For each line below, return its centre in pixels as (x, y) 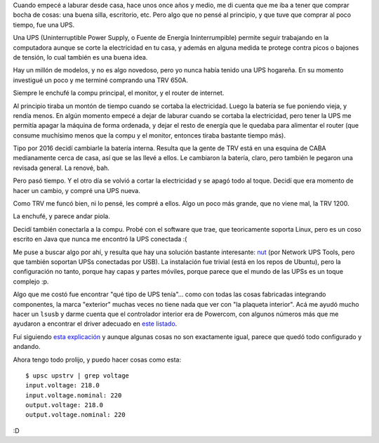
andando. (27, 347)
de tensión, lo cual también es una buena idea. (80, 57)
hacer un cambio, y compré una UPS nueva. (77, 190)
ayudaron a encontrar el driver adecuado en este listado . (95, 324)
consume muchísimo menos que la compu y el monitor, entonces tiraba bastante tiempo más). (149, 135)
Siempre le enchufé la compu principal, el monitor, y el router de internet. (119, 93)
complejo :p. (31, 282)
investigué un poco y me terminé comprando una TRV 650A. (101, 80)
